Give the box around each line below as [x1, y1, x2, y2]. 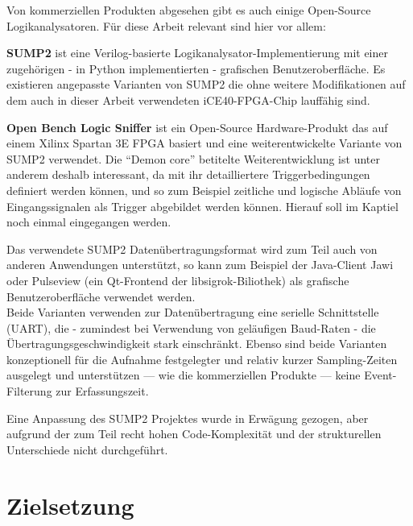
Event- [364, 367, 397, 383]
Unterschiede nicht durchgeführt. [6, 441, 168, 458]
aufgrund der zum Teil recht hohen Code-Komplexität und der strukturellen [6, 425, 382, 442]
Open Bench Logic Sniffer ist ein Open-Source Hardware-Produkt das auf [6, 118, 388, 135]
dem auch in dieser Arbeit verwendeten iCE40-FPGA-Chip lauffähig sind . [6, 91, 370, 108]
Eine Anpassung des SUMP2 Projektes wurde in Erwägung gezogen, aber [6, 409, 369, 426]
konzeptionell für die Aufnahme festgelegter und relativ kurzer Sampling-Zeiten [6, 350, 398, 367]
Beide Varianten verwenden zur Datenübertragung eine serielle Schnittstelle [6, 304, 379, 321]
